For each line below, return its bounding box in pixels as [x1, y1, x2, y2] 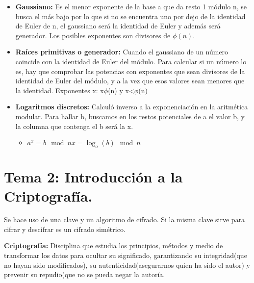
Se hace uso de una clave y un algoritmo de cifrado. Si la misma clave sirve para [4, 214, 245, 225]
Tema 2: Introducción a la [4, 167, 183, 187]
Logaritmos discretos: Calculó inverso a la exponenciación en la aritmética [15, 102, 248, 112]
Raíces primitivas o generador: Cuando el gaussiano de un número [15, 47, 229, 57]
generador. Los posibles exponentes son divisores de [15, 30, 171, 40]
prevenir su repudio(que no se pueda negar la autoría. [4, 269, 165, 280]
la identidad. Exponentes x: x [15, 85, 104, 95]
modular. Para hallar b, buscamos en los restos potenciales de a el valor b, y [15, 111, 245, 121]
